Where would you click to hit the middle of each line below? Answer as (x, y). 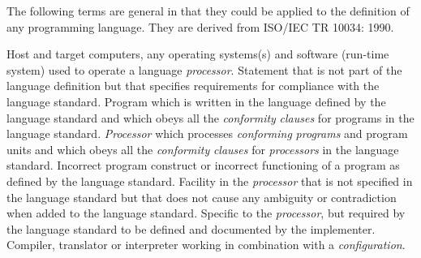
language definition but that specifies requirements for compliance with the (193, 86)
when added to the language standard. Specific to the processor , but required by (206, 213)
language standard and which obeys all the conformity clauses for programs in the (210, 117)
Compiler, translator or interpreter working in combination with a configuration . (206, 245)
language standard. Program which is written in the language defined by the (196, 101)
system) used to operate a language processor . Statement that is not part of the (204, 69)
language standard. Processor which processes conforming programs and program (207, 133)
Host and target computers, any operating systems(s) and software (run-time (198, 54)
